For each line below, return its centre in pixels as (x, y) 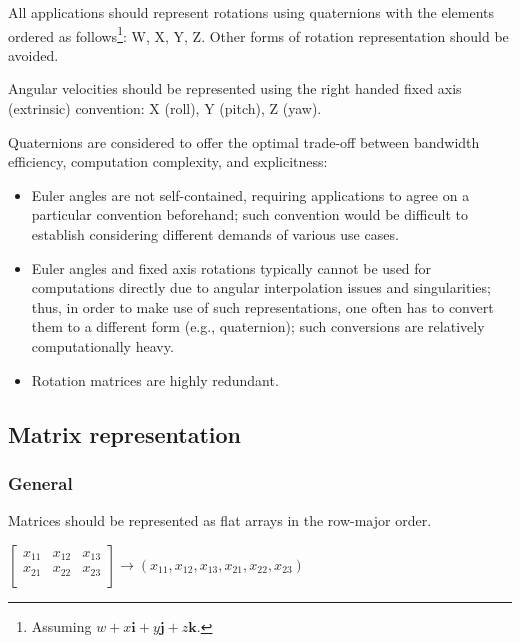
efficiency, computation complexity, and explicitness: (168, 161)
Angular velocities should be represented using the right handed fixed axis (235, 88)
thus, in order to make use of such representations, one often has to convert (262, 306)
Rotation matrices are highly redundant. (155, 379)
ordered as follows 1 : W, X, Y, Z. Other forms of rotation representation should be (258, 34)
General (40, 482)
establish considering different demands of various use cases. (215, 234)
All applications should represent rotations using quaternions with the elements (251, 12)
